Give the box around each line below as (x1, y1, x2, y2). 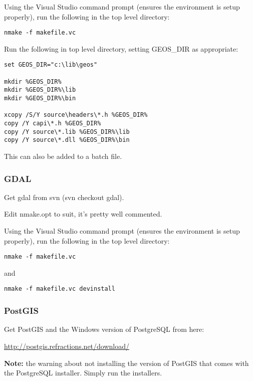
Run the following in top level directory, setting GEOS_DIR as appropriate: (4, 43, 238, 54)
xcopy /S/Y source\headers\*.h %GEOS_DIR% (4, 111, 148, 119)
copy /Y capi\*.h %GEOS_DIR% (4, 120, 101, 127)
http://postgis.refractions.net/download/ (4, 340, 130, 351)
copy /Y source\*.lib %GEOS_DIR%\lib (4, 128, 130, 135)
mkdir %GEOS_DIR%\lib (4, 86, 76, 94)
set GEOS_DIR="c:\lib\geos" (4, 61, 98, 69)
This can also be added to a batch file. (4, 151, 122, 161)
